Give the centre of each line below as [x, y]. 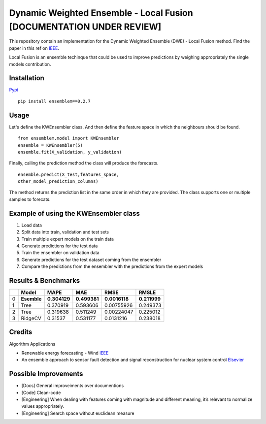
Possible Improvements [46, 374]
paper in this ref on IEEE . [34, 48]
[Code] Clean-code [41, 392]
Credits [21, 332]
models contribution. [30, 64]
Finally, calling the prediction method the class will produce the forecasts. [84, 163]
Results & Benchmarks [45, 280]
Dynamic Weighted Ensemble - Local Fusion [101, 13]
